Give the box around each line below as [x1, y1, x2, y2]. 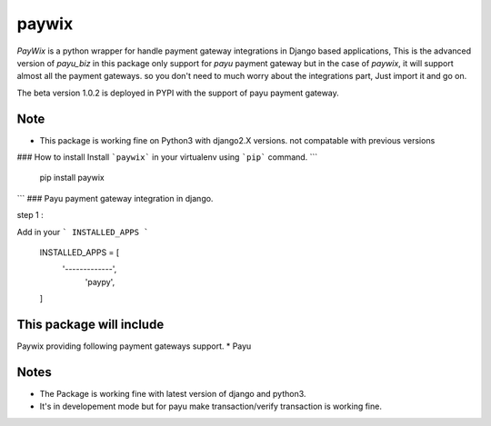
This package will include [16, 316, 165, 332]
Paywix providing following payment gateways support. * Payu [16, 341, 252, 352]
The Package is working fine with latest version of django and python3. [39, 388, 306, 399]
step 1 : [16, 210, 45, 221]
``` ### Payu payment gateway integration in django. [16, 193, 214, 203]
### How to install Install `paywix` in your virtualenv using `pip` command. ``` [16, 152, 318, 163]
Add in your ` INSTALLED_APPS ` [16, 226, 149, 237]
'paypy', [85, 276, 115, 287]
